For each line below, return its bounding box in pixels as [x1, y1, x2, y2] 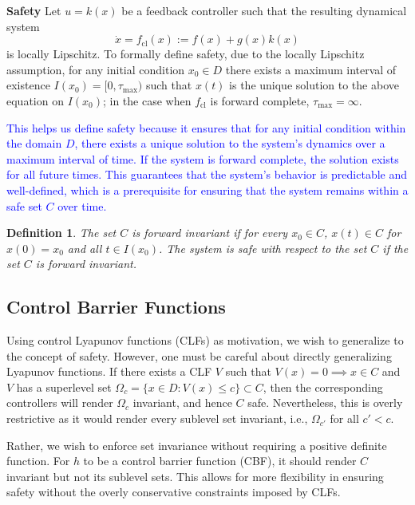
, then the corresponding [263, 378, 383, 395]
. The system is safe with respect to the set [158, 239, 367, 256]
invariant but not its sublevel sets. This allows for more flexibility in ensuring [6, 468, 384, 484]
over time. [57, 197, 107, 214]
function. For [6, 452, 70, 469]
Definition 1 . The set [6, 224, 117, 241]
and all [67, 239, 102, 256]
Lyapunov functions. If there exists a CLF [6, 363, 212, 380]
